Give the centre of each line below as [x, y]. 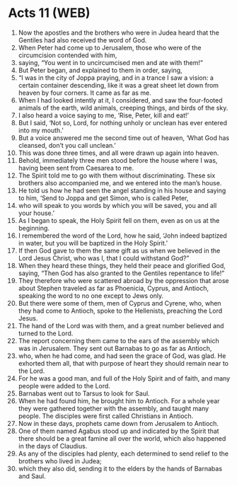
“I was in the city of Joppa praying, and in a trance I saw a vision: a [116, 77]
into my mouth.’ [41, 130]
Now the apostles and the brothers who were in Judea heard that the [119, 33]
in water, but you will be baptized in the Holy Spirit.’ [93, 243]
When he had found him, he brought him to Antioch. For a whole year [119, 400]
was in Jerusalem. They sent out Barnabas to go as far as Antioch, [115, 348]
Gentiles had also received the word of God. [82, 40]
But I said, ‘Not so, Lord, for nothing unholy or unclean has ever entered [123, 122]
